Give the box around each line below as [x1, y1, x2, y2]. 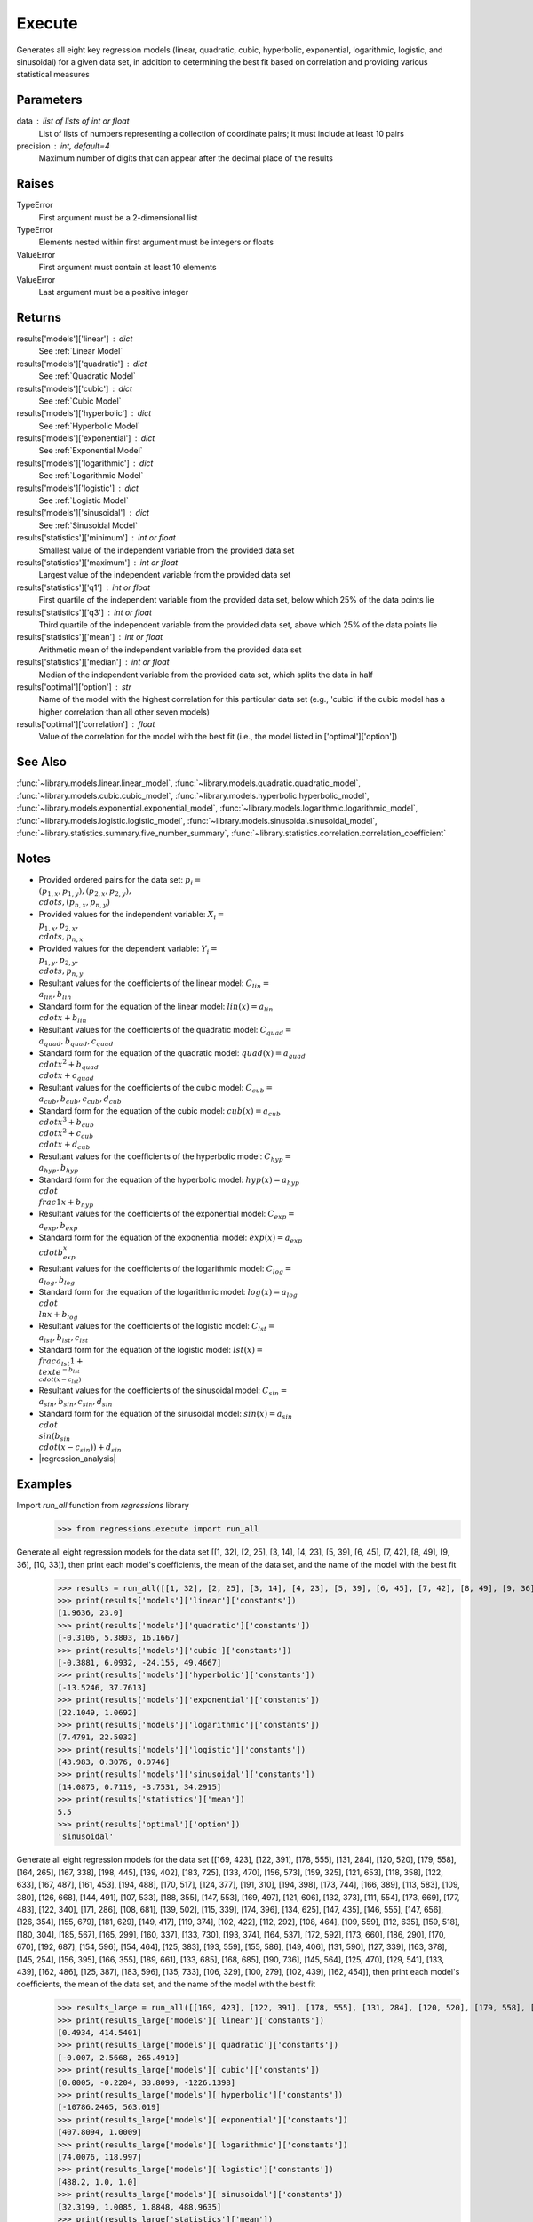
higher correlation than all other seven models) [38, 707, 211, 717]
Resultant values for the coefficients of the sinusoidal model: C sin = [38, 1385, 288, 1397]
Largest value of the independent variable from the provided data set [38, 570, 291, 580]
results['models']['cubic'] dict [16, 383, 133, 394]
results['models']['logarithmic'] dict [16, 458, 154, 468]
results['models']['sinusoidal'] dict [16, 508, 150, 518]
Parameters [16, 92, 83, 108]
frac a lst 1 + [38, 1356, 84, 1368]
